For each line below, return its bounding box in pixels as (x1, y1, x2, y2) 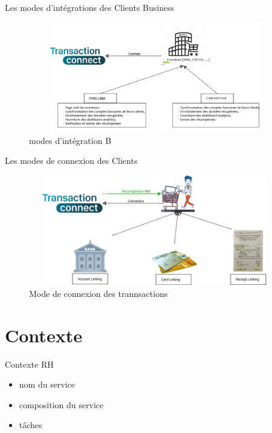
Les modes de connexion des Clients (5, 154, 138, 167)
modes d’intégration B (29, 134, 112, 146)
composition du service (19, 398, 104, 411)
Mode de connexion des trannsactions (29, 287, 168, 299)
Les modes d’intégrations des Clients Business (5, 1, 175, 13)
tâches (19, 418, 42, 431)
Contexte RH (5, 357, 54, 370)
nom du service (19, 378, 76, 391)
